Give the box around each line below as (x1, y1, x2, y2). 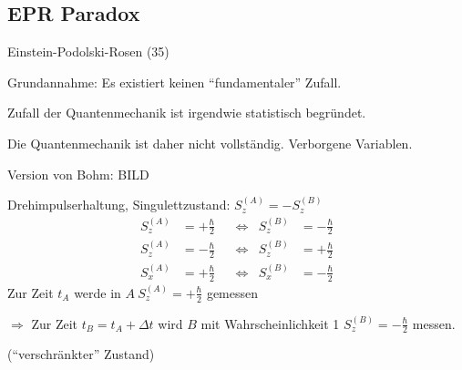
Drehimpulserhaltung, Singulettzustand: (7, 195, 231, 214)
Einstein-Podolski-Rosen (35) (7, 42, 169, 61)
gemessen (206, 283, 259, 302)
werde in (74, 283, 121, 302)
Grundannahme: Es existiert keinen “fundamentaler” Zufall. (7, 72, 342, 91)
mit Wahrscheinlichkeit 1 (200, 313, 340, 333)
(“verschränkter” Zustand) (7, 344, 155, 364)
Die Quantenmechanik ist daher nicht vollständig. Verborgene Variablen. (7, 133, 413, 152)
